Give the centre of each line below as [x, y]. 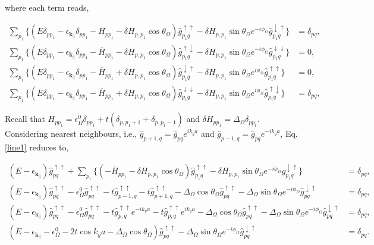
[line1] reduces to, [37, 147]
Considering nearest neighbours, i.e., [71, 134]
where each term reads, [47, 7]
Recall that [25, 119]
